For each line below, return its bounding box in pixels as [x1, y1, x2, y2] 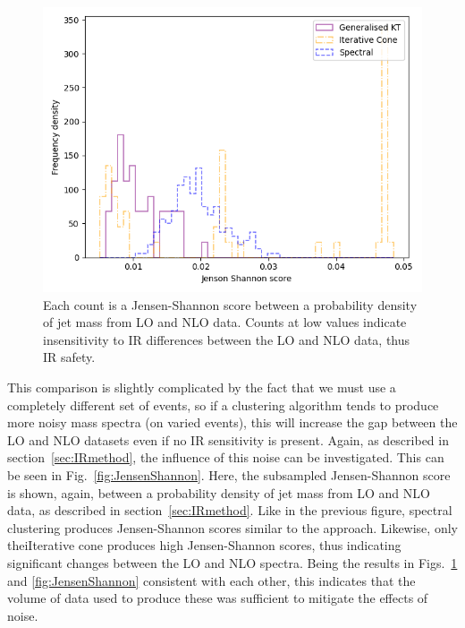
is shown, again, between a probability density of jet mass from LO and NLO [7, 483, 430, 502]
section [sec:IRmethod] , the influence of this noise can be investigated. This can [7, 448, 444, 467]
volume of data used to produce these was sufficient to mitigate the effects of [7, 589, 428, 607]
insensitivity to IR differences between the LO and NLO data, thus [43, 330, 410, 348]
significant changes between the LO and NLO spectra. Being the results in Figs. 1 [7, 553, 458, 572]
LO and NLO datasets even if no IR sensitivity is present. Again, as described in [7, 430, 449, 449]
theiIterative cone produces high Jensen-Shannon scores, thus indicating [7, 536, 402, 555]
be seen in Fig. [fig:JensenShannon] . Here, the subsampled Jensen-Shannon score [7, 465, 451, 484]
